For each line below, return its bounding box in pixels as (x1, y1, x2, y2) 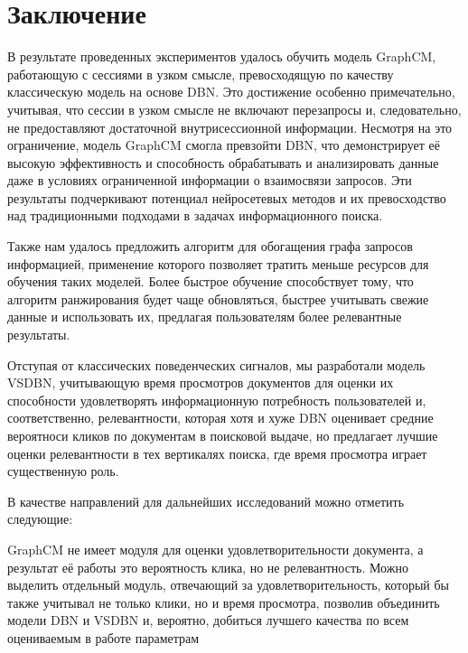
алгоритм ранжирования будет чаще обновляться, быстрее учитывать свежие (7, 289, 429, 308)
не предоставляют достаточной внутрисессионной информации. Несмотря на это (7, 117, 453, 136)
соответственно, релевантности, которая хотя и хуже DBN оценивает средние (7, 408, 434, 427)
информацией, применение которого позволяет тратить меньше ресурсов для (7, 254, 429, 273)
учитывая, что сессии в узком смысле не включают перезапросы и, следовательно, (7, 99, 462, 118)
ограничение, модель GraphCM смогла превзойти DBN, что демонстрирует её (7, 135, 440, 154)
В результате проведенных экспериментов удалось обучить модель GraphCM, (7, 47, 436, 66)
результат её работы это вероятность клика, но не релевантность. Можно (7, 557, 408, 576)
